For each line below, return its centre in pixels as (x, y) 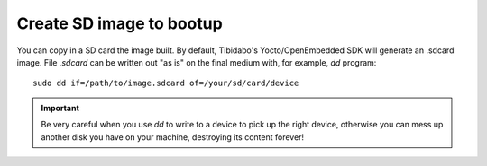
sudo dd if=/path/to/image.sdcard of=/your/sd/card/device (166, 83)
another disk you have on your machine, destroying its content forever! (173, 137)
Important (60, 108)
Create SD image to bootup (119, 23)
